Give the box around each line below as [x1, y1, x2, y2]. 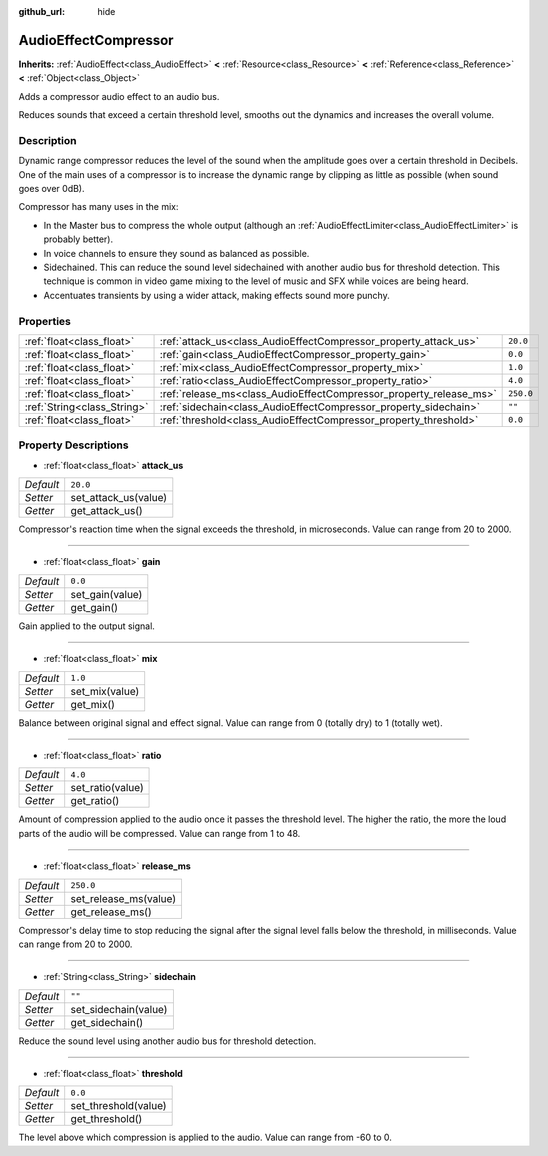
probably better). [43, 233, 114, 245]
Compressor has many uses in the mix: [18, 201, 179, 213]
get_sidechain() [70, 1015, 144, 1029]
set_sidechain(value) [70, 1002, 168, 1016]
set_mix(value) [70, 684, 140, 698]
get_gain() [70, 600, 119, 614]
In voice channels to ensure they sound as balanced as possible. [43, 247, 310, 259]
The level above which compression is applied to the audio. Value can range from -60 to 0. [18, 1131, 392, 1144]
